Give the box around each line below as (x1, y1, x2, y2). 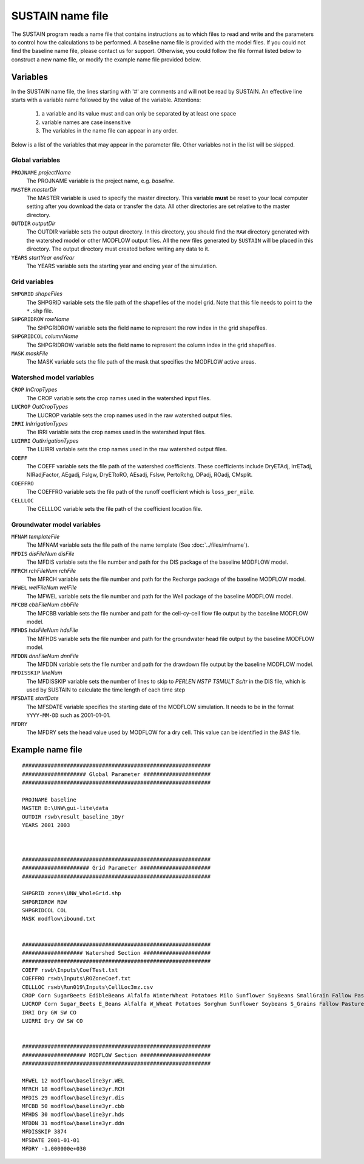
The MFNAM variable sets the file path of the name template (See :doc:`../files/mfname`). (26, 541, 249, 549)
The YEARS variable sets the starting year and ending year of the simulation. (26, 262, 218, 270)
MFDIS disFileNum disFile (11, 550, 75, 557)
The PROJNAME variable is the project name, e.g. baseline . (26, 177, 175, 185)
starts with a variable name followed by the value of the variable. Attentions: (11, 96, 201, 103)
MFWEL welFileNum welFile (11, 584, 77, 591)
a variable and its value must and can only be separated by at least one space (41, 110, 237, 117)
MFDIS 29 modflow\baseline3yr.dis (22, 1094, 124, 1101)
